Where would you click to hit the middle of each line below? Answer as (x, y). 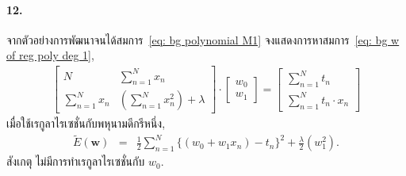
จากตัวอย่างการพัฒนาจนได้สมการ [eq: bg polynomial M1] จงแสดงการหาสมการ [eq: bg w (203, 39)
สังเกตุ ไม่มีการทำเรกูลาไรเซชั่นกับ (76, 161)
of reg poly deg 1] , (50, 55)
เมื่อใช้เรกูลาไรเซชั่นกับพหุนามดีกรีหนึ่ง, (86, 123)
